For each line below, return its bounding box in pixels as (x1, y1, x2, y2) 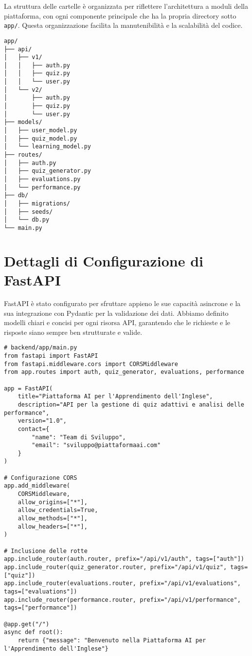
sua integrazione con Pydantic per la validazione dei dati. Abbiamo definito (4, 307, 229, 318)
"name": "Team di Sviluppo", (32, 433, 126, 441)
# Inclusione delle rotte (4, 547, 88, 554)
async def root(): (4, 629, 63, 636)
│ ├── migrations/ (4, 200, 71, 207)
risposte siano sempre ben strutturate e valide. (4, 327, 143, 337)
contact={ (18, 425, 50, 432)
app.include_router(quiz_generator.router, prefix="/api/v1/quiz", (4, 564, 227, 571)
